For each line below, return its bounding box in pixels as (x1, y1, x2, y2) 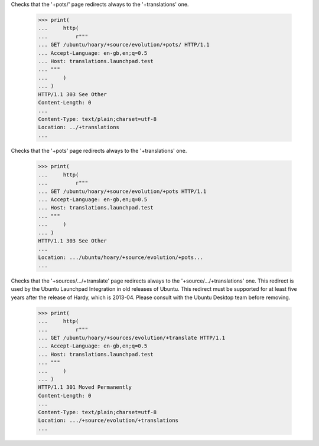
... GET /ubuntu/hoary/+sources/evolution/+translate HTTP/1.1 (38, 335, 226, 342)
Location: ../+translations (38, 124, 119, 131)
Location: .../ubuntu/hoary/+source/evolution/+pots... (38, 254, 204, 261)
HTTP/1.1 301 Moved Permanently (38, 384, 132, 391)
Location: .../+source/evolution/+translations (38, 417, 178, 424)
